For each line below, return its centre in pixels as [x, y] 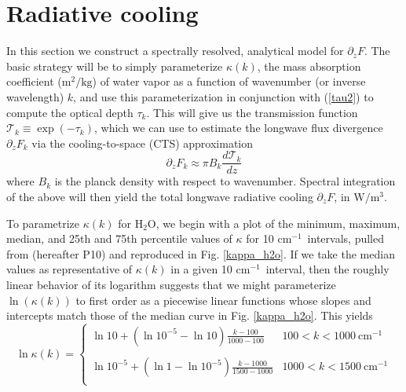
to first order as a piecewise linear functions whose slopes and [223, 300]
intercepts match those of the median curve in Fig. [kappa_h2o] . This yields [190, 315]
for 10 [260, 238]
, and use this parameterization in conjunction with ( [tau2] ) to [223, 96]
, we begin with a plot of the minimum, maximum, [278, 223]
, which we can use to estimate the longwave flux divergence [238, 128]
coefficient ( [34, 81]
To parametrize [43, 223]
